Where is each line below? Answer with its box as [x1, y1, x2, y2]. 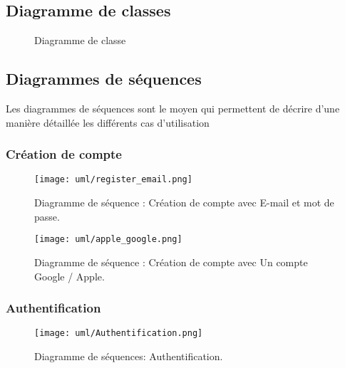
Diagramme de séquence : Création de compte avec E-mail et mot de [34, 195, 334, 210]
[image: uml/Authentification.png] [34, 328, 203, 339]
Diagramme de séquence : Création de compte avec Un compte [34, 254, 308, 269]
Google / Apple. [34, 268, 105, 283]
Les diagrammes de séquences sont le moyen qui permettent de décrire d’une [6, 101, 340, 115]
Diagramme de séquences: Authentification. [34, 348, 223, 363]
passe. [34, 209, 60, 224]
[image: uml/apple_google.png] [34, 234, 182, 245]
